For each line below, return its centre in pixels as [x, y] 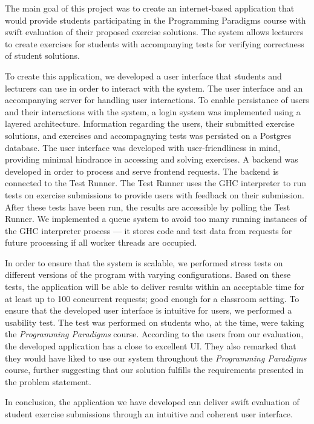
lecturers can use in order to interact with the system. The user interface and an [154, 88]
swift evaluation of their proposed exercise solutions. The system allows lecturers [154, 32]
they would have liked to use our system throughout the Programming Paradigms [156, 358]
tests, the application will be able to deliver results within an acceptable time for [155, 287]
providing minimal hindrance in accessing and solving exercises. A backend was [152, 159]
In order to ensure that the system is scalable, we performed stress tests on [144, 262]
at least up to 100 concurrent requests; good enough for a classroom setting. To [152, 298]
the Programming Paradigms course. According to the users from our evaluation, [154, 334]
